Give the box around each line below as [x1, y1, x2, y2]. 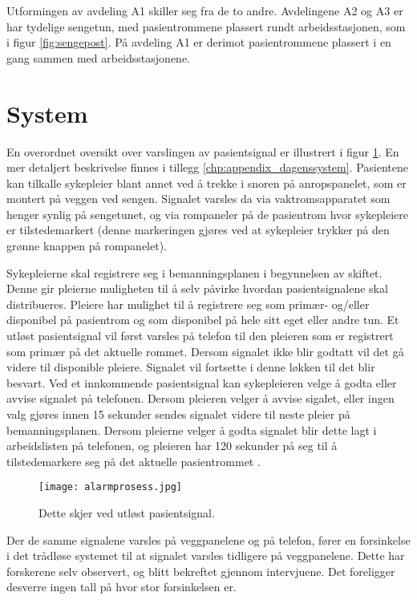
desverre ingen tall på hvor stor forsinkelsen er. [6, 578, 237, 595]
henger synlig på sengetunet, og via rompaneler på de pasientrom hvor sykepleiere [6, 205, 409, 222]
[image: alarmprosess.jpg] [38, 481, 182, 493]
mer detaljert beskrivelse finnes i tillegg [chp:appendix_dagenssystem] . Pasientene [6, 159, 408, 176]
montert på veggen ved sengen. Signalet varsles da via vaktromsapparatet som [6, 190, 391, 207]
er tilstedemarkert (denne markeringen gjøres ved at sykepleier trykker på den [6, 221, 390, 238]
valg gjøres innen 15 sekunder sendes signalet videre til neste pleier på [6, 406, 350, 422]
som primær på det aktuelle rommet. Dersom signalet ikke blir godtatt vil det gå [6, 343, 404, 359]
